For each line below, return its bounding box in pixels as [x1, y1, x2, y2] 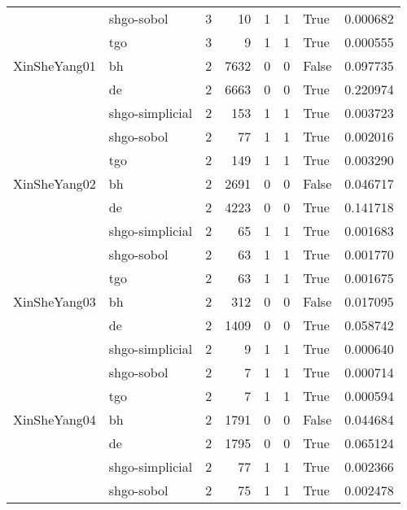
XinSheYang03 [13, 292, 96, 311]
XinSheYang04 [13, 410, 96, 429]
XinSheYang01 [13, 56, 96, 75]
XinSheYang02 [13, 174, 96, 193]
